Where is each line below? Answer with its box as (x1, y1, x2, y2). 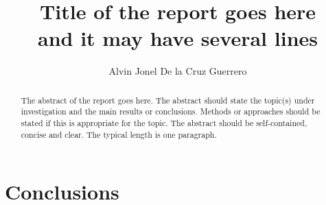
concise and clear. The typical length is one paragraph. (21, 128, 217, 140)
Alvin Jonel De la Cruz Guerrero (108, 64, 247, 78)
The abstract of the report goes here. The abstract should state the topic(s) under (21, 94, 315, 106)
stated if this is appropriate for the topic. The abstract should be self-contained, (21, 117, 307, 129)
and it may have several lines (38, 24, 318, 52)
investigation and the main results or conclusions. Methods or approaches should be (21, 106, 321, 117)
